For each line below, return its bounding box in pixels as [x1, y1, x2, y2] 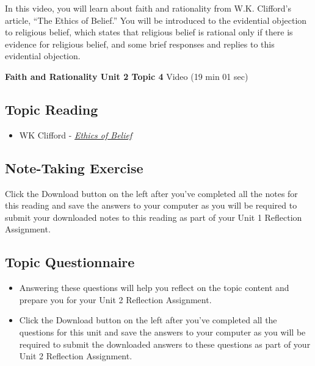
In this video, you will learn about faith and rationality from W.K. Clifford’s [5, 2, 291, 14]
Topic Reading [5, 99, 98, 118]
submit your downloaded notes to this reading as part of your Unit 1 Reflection [5, 210, 302, 223]
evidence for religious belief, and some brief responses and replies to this [5, 37, 275, 50]
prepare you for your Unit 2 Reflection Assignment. [19, 293, 212, 306]
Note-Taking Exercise [5, 158, 143, 177]
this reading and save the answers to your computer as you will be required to [5, 199, 297, 212]
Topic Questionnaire [5, 253, 135, 271]
